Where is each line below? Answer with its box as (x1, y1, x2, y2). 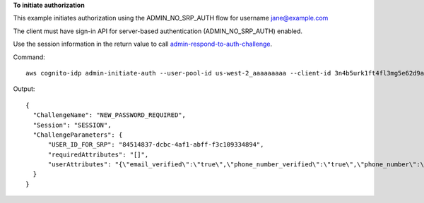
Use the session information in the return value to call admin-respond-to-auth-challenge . (13, 39, 272, 49)
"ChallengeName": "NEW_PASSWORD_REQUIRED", (33, 111, 187, 119)
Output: (13, 85, 35, 93)
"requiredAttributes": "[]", (47, 150, 149, 159)
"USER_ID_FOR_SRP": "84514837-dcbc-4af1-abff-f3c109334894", (47, 141, 264, 149)
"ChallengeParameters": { (33, 130, 123, 139)
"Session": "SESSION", (33, 121, 112, 129)
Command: (13, 53, 45, 61)
